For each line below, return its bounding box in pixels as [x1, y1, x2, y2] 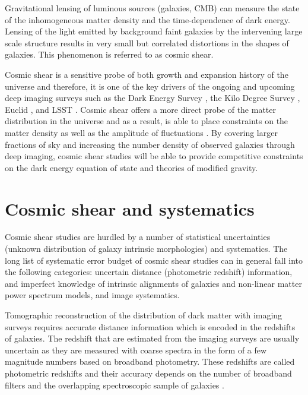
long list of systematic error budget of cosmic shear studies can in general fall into [5, 254, 303, 266]
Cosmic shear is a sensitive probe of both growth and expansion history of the [5, 68, 288, 80]
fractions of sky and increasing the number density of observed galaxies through [5, 138, 295, 150]
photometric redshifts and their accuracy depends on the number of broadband [5, 366, 292, 379]
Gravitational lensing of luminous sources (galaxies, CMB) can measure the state [5, 2, 300, 14]
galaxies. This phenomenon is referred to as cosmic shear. [5, 48, 214, 61]
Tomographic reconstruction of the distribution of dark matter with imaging [5, 309, 282, 321]
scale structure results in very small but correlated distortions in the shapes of [5, 36, 289, 49]
